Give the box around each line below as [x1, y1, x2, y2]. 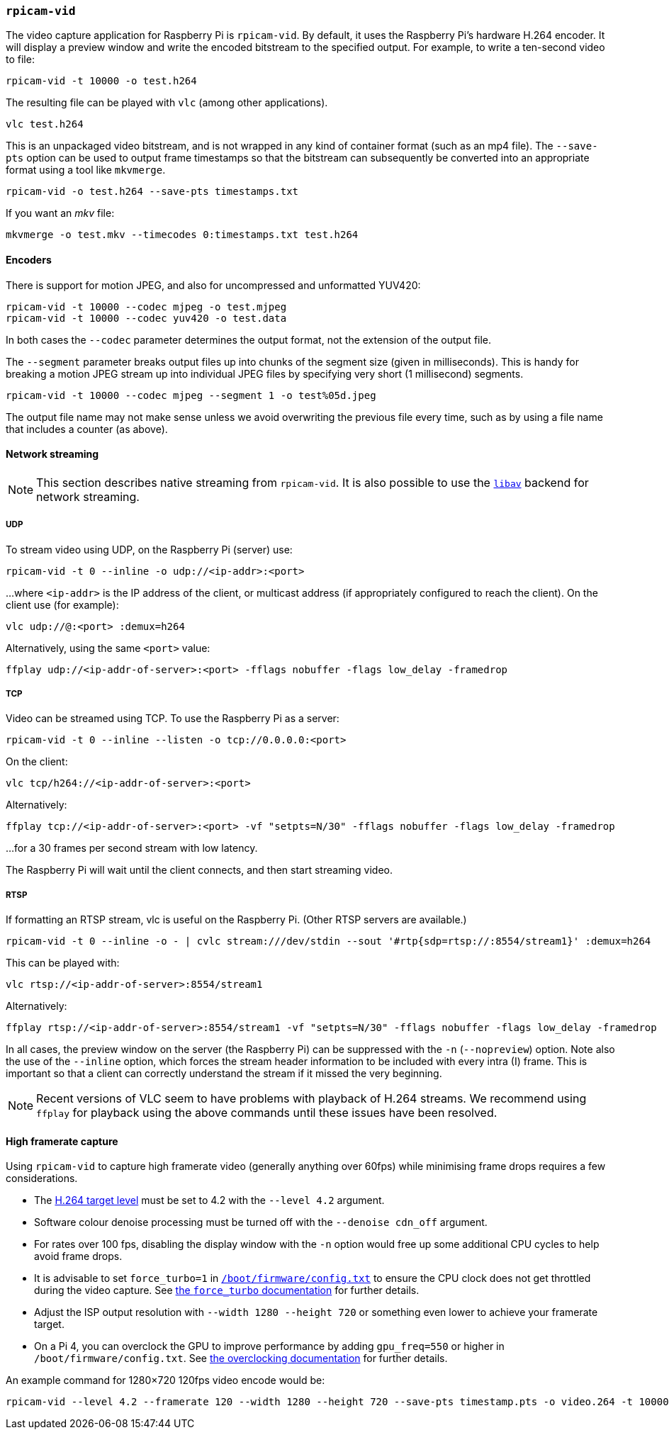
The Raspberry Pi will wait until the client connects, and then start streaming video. [6, 864, 393, 877]
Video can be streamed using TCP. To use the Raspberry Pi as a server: [6, 712, 339, 725]
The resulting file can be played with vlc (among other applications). [6, 96, 328, 109]
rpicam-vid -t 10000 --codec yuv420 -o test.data [6, 312, 287, 324]
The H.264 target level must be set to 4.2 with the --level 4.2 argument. [34, 1194, 385, 1207]
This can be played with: [6, 957, 120, 969]
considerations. [6, 1172, 78, 1185]
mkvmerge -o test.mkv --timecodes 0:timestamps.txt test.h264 [6, 229, 359, 241]
